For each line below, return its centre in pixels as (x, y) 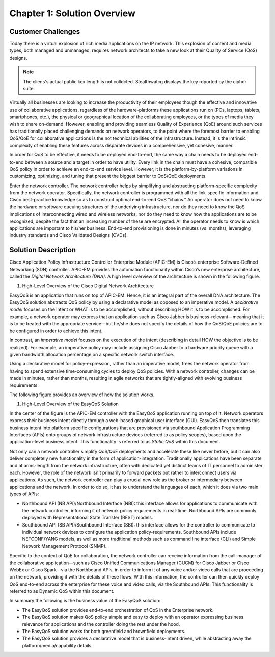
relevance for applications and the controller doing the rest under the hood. (101, 624)
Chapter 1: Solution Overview (73, 13)
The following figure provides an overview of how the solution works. (82, 395)
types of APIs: (24, 494)
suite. (29, 89)
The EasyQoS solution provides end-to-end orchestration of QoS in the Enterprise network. (118, 610)
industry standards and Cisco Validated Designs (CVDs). (69, 235)
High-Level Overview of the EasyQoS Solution (71, 404)
